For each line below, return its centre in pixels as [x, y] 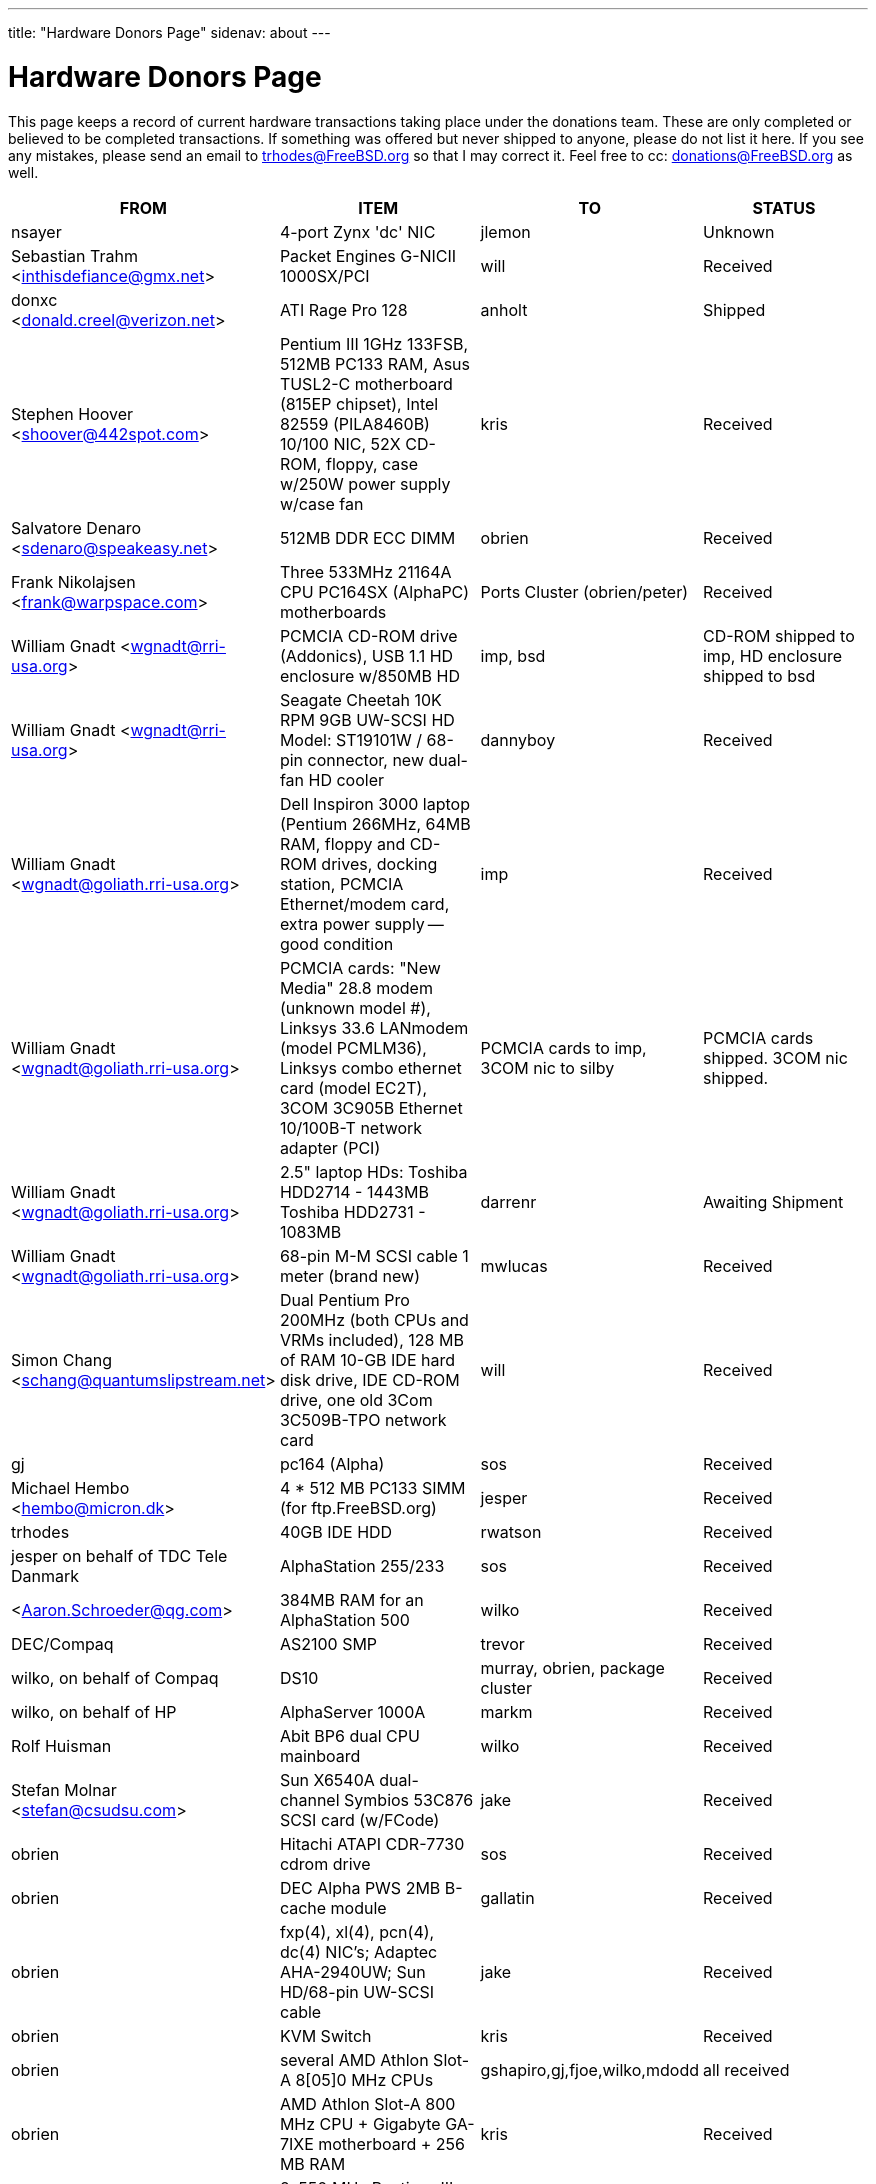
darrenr [508, 1201]
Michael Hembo [70, 1487]
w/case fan [321, 503]
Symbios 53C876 [409, 1799]
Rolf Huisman [61, 1745]
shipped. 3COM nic [775, 1057]
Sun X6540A [327, 1779]
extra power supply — [361, 923]
